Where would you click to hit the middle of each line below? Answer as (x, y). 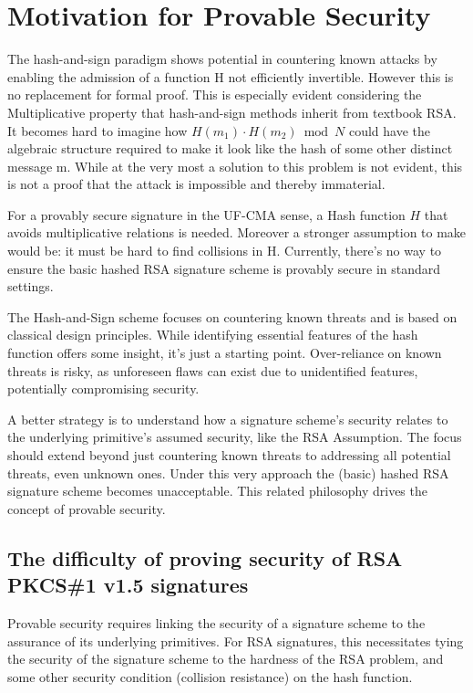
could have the (390, 130)
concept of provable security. (87, 508)
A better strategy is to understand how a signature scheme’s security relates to (228, 419)
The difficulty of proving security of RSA (205, 557)
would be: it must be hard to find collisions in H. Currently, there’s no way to (225, 251)
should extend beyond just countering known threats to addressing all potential (229, 455)
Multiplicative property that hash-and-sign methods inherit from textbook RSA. (232, 112)
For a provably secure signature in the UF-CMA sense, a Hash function (206, 214)
